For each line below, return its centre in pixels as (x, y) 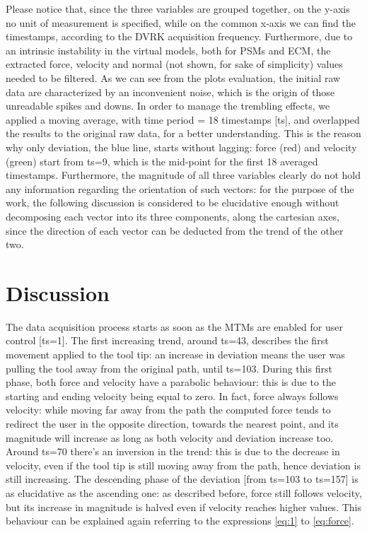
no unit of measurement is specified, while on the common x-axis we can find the (181, 22)
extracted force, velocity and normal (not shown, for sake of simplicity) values (174, 64)
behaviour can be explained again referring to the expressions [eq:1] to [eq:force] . (180, 521)
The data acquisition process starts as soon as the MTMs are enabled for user (174, 326)
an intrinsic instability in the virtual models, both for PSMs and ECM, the (168, 50)
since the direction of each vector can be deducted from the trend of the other (175, 230)
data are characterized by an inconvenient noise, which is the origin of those (170, 92)
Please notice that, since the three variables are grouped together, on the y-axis (178, 8)
